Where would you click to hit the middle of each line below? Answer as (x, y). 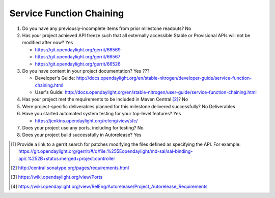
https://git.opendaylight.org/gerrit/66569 (78, 49)
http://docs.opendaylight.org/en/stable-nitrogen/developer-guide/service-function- (164, 78)
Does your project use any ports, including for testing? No (83, 128)
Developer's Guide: (55, 78)
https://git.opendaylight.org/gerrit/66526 (78, 64)
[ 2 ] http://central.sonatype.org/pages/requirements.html (70, 168)
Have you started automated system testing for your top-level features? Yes (102, 114)
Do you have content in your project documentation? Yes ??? (86, 71)
